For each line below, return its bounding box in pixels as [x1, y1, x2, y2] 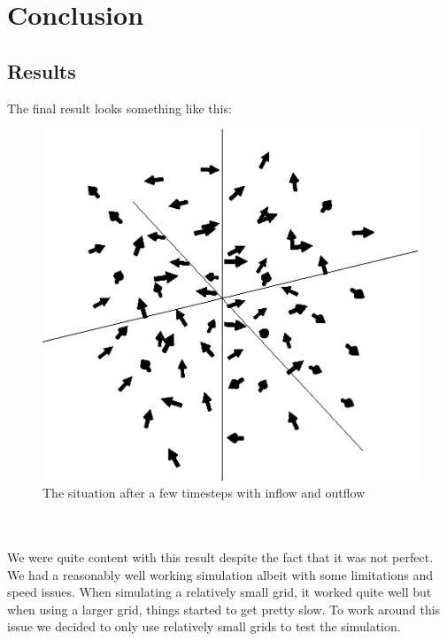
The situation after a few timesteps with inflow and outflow [42, 483, 366, 502]
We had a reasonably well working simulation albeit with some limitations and [7, 565, 434, 583]
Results [7, 57, 76, 84]
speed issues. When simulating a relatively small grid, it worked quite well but [7, 583, 432, 601]
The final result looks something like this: [7, 98, 232, 117]
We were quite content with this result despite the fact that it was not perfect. [7, 547, 434, 566]
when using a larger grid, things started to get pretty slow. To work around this [7, 599, 441, 618]
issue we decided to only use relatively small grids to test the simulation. [7, 617, 401, 636]
